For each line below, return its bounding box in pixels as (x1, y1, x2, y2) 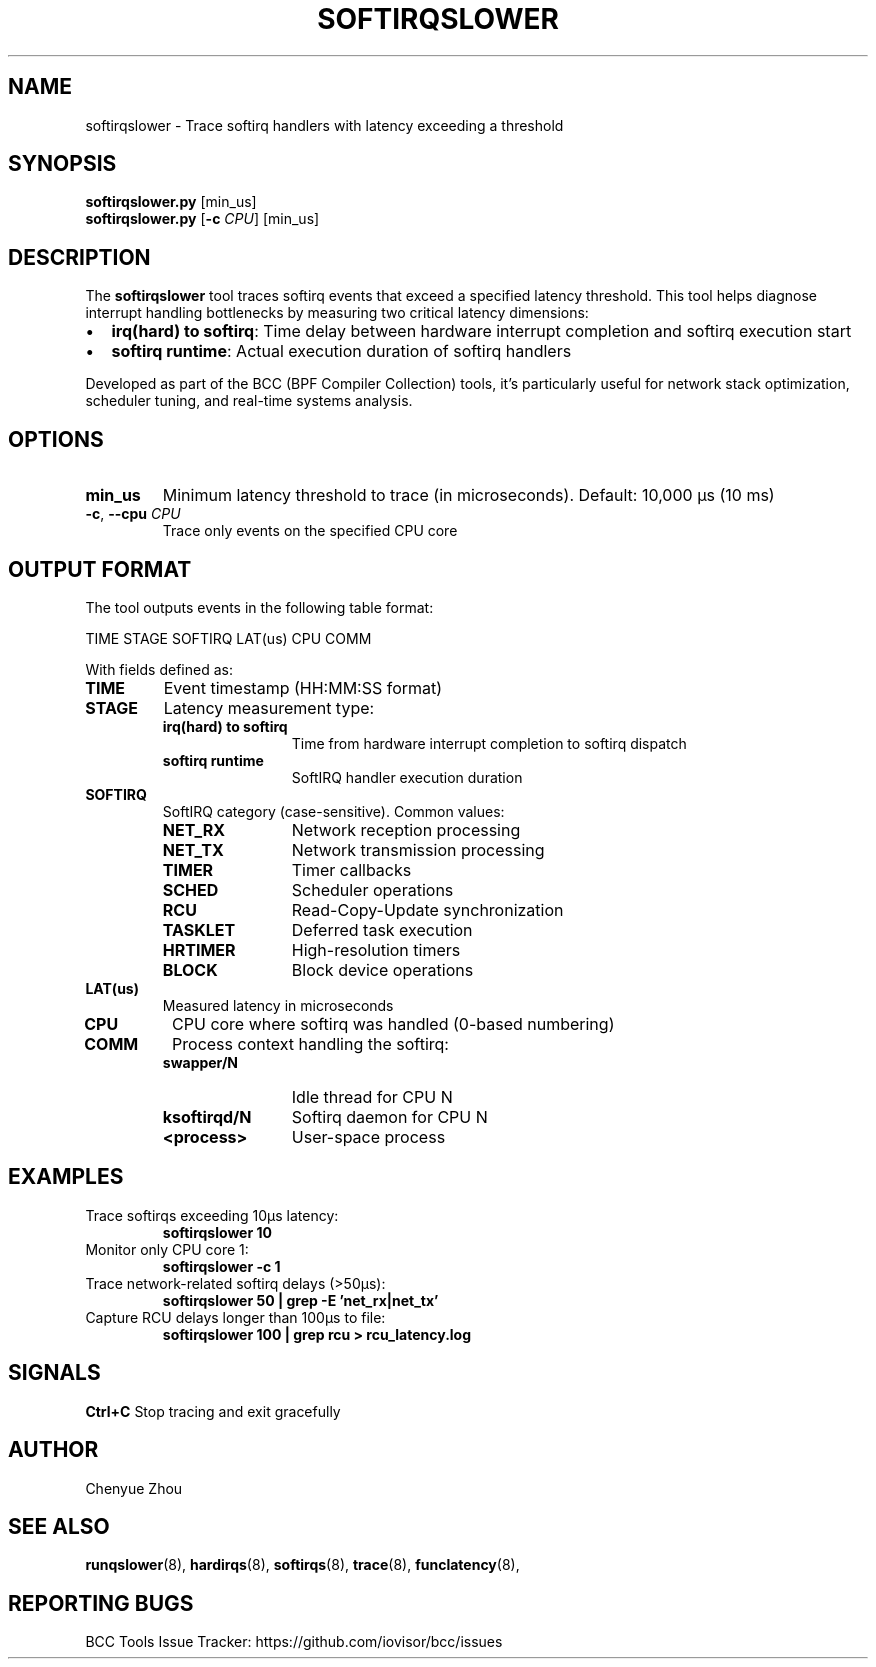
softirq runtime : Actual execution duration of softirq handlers (111, 341, 572, 362)
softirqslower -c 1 (162, 1257, 281, 1275)
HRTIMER (162, 939, 236, 960)
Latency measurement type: (163, 697, 375, 718)
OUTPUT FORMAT (8, 556, 192, 582)
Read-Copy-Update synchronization (291, 899, 564, 920)
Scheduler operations (291, 879, 454, 900)
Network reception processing (291, 819, 521, 840)
